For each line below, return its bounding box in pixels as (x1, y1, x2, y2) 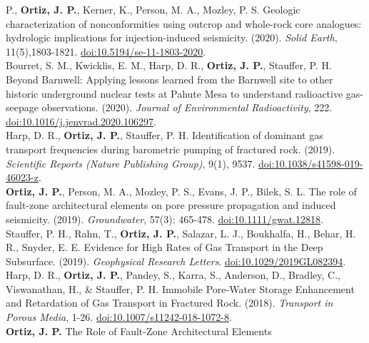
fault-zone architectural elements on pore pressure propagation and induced (6, 198, 336, 213)
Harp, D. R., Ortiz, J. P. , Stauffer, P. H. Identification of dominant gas (6, 128, 323, 143)
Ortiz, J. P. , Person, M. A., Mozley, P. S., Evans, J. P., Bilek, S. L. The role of (6, 183, 357, 198)
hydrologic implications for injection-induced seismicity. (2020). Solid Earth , (6, 30, 338, 45)
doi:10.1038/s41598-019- (258, 155, 363, 170)
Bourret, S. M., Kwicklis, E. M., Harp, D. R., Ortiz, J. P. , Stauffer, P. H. (6, 58, 332, 73)
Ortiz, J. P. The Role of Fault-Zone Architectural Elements (6, 323, 272, 338)
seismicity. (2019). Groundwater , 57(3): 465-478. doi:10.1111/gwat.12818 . (6, 211, 323, 226)
